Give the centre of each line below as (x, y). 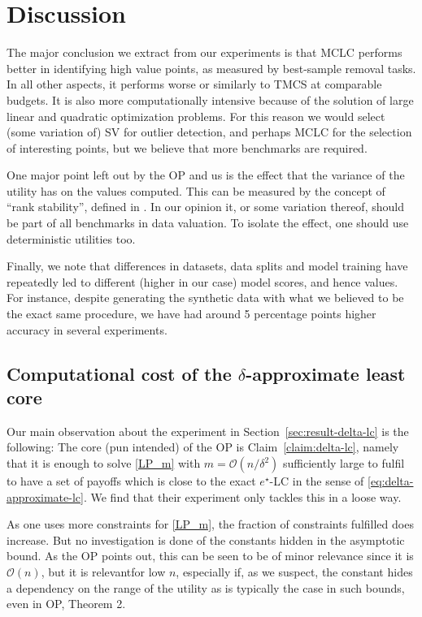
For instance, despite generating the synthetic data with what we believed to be (205, 298)
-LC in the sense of (317, 481)
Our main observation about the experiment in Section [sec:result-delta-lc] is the (208, 431)
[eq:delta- (391, 481)
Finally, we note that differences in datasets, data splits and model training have (207, 266)
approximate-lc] (45, 496)
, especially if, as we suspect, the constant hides (294, 571)
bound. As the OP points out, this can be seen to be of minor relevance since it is (210, 556)
